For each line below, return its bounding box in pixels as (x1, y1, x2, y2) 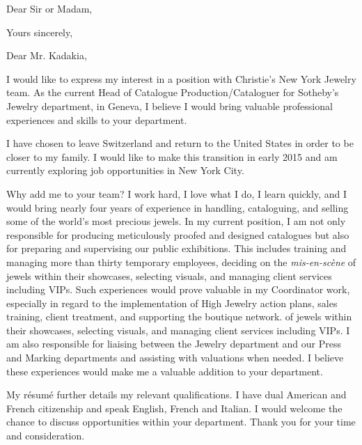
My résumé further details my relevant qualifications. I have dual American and (6, 387, 347, 402)
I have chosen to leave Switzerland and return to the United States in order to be (6, 136, 354, 150)
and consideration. (6, 428, 85, 443)
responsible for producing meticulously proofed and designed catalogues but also (6, 227, 349, 242)
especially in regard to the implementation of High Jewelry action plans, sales (6, 295, 338, 310)
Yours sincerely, (6, 24, 73, 39)
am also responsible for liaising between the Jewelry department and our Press (6, 336, 341, 351)
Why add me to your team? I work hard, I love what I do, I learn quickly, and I (6, 186, 347, 201)
